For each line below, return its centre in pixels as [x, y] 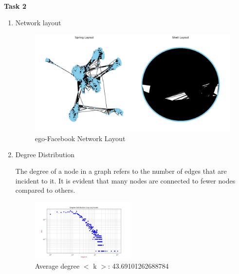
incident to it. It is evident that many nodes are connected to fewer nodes [125, 180]
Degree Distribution [45, 155]
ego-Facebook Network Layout [80, 138]
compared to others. [45, 190]
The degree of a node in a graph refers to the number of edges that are [121, 171]
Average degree [57, 266]
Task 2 [15, 6]
